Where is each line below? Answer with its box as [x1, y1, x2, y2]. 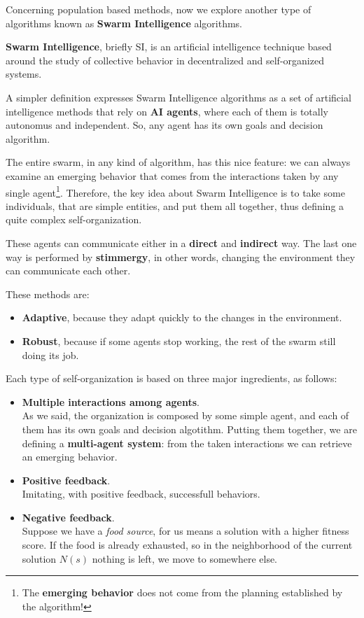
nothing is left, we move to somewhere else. [92, 551, 278, 566]
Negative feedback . [22, 510, 115, 524]
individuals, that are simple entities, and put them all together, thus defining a [6, 198, 344, 213]
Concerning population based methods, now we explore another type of [6, 2, 311, 16]
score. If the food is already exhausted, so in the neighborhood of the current [22, 538, 353, 552]
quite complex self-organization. [6, 212, 142, 227]
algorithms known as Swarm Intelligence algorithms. [6, 15, 243, 30]
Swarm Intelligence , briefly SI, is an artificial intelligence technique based [6, 39, 332, 54]
